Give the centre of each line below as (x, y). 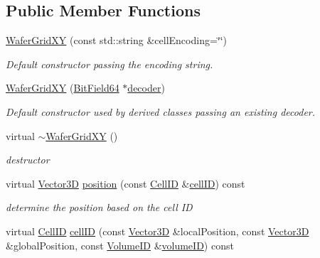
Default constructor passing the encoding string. (110, 64)
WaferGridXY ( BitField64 (63, 88)
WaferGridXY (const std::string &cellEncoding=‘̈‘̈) (117, 40)
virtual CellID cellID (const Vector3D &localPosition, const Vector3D (158, 231)
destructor (28, 160)
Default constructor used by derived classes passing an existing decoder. (161, 111)
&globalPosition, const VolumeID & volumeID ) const (120, 245)
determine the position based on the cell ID (99, 207)
